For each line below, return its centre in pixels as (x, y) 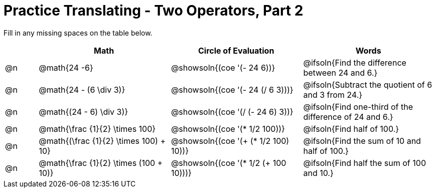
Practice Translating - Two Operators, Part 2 (154, 11)
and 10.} (318, 173)
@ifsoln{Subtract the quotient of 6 (368, 84)
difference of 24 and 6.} (348, 117)
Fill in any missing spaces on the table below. (78, 33)
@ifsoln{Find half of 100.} (351, 129)
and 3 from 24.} (333, 94)
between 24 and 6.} (340, 72)
